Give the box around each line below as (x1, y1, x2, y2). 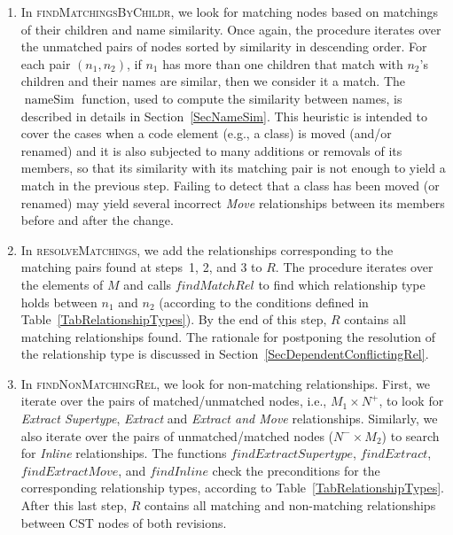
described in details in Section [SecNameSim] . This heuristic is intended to (20, 106, 427, 125)
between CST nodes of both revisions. (20, 513, 227, 531)
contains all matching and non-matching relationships (144, 496, 436, 515)
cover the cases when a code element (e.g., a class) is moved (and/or (20, 124, 392, 143)
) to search (381, 426, 440, 445)
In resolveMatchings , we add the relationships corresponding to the (20, 240, 394, 259)
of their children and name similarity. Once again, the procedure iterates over (20, 19, 441, 38)
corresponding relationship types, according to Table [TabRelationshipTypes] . (20, 478, 445, 497)
